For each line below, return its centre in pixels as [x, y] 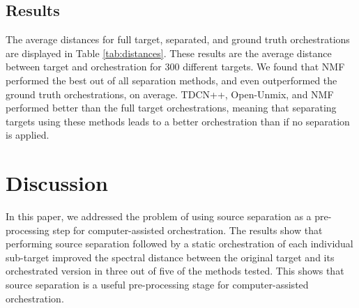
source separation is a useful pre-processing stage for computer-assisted [157, 285]
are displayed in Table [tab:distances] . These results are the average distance [169, 53]
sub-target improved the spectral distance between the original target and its [170, 257]
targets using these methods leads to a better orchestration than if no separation [178, 121]
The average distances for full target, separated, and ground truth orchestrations [178, 39]
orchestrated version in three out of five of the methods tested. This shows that [175, 271]
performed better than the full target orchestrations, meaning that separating [171, 108]
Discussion [57, 183]
